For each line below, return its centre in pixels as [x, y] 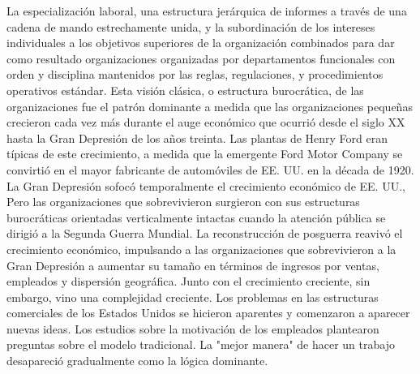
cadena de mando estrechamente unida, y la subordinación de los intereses [191, 26]
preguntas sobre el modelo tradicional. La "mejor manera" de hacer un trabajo [201, 344]
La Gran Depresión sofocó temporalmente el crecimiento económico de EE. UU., [206, 185]
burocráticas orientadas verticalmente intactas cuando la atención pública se [196, 217]
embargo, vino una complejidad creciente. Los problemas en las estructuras [193, 297]
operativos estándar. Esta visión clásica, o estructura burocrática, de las [185, 90]
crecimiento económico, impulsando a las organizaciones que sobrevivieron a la [201, 249]
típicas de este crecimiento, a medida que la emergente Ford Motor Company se [205, 154]
